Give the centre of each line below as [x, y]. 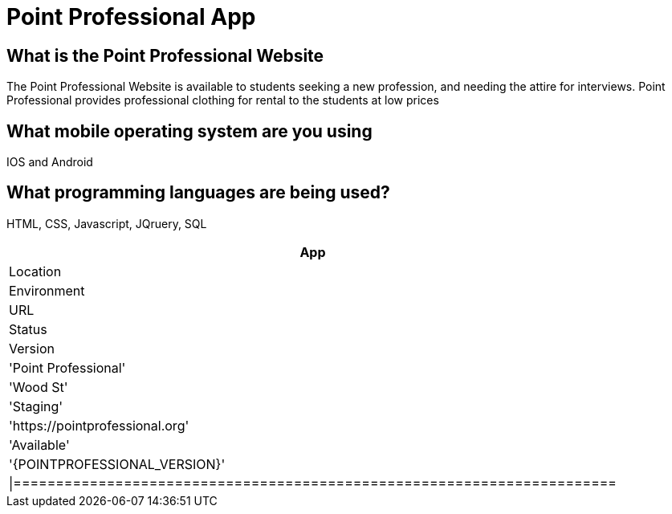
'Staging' [36, 406]
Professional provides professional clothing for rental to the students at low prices [223, 100]
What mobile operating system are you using [189, 131]
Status [28, 329]
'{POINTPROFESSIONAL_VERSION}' [117, 464]
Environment [47, 290]
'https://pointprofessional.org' [99, 425]
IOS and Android [50, 162]
